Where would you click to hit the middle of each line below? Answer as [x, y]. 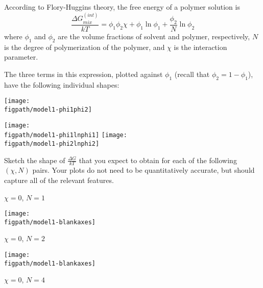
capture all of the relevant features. [59, 180]
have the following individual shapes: [62, 84]
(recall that [192, 74]
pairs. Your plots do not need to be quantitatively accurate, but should [144, 170]
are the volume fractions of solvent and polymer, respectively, [154, 36]
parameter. [21, 57]
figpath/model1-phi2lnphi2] [52, 143]
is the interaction [200, 47]
